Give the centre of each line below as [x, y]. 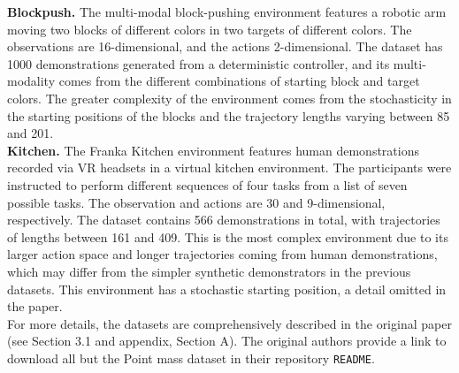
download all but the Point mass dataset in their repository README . [191, 358]
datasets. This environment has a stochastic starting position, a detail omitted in [227, 289]
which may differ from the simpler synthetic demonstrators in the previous [209, 271]
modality [31, 81]
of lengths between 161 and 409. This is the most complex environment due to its [228, 236]
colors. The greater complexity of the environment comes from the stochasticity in [229, 98]
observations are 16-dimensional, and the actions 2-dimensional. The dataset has [225, 46]
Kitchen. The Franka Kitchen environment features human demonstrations [213, 150]
